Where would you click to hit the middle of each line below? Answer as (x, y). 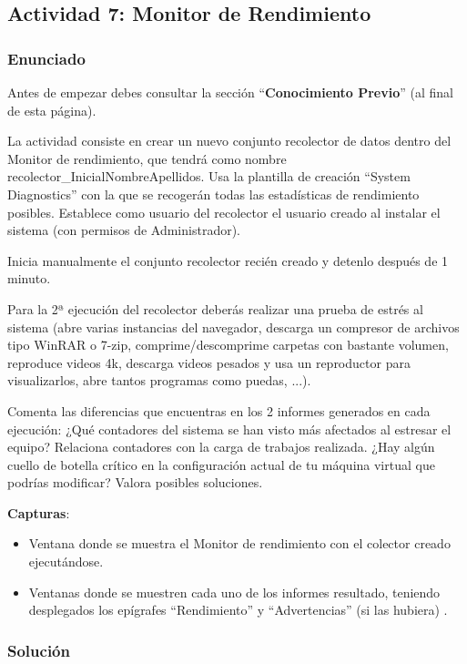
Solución (39, 650)
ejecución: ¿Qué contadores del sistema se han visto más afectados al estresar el (229, 429)
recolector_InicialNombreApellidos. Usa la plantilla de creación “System (209, 176)
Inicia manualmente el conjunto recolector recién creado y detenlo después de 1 (228, 260)
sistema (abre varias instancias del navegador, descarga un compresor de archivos (233, 327)
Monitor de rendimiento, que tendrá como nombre (147, 158)
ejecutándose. (66, 562)
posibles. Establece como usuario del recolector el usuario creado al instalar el (224, 212)
